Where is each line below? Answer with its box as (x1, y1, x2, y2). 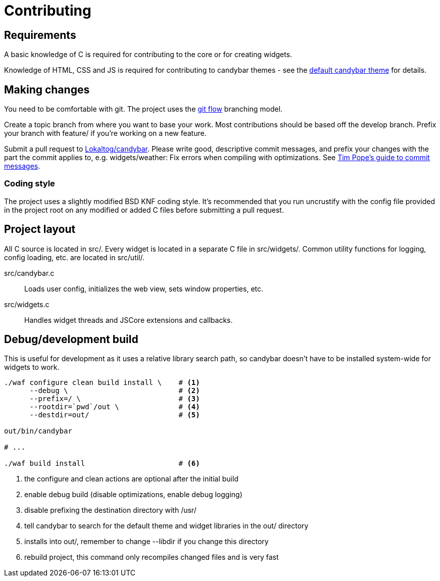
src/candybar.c (4, 268, 55, 277)
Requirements (4, 28, 76, 41)
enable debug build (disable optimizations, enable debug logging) (24, 490, 242, 499)
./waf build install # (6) (4, 459, 200, 468)
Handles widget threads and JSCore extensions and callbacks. (24, 315, 233, 324)
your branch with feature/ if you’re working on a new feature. (4, 129, 207, 138)
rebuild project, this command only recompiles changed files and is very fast (24, 553, 279, 562)
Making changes (4, 83, 90, 96)
